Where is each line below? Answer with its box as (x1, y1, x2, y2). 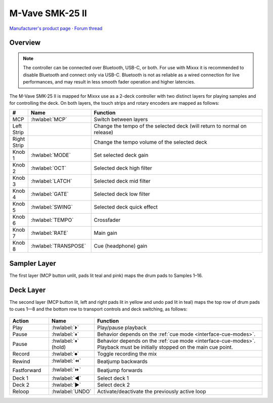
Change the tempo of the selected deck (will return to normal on (94, 123, 247, 130)
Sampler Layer (9, 259, 57, 268)
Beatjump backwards (97, 358, 148, 365)
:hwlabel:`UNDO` (51, 388, 92, 395)
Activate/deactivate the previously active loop (97, 388, 206, 395)
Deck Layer (9, 286, 46, 294)
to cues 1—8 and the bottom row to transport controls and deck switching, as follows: (9, 306, 188, 312)
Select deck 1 (97, 375, 129, 382)
